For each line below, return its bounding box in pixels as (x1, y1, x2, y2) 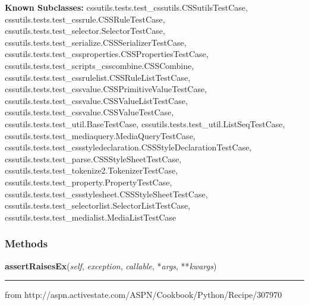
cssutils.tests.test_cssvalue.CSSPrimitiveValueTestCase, (5, 83, 207, 95)
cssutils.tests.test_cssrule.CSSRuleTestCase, (5, 12, 165, 25)
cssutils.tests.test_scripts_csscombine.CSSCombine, (5, 59, 194, 71)
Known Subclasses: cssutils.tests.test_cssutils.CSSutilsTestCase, (5, 1, 248, 13)
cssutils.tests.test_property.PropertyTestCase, (5, 175, 172, 188)
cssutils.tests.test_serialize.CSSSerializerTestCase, (5, 36, 187, 48)
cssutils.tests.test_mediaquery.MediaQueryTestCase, (5, 129, 196, 142)
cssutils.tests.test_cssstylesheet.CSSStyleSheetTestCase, (5, 187, 208, 200)
